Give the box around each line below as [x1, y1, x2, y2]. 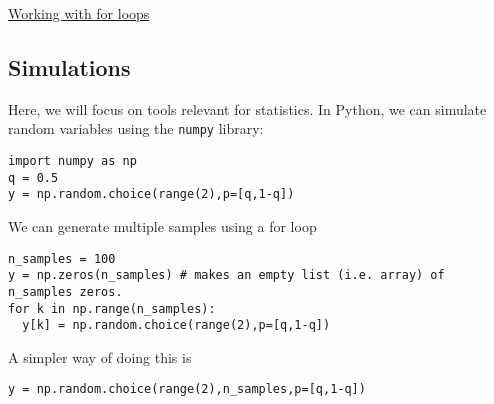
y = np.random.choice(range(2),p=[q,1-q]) [8, 187, 295, 202]
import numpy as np [8, 154, 137, 169]
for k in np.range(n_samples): [8, 301, 216, 316]
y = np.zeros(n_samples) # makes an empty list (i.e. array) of [8, 268, 445, 283]
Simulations [8, 51, 131, 82]
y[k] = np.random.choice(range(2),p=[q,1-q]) [22, 318, 331, 333]
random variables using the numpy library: [8, 118, 264, 139]
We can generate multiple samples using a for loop [8, 216, 317, 237]
